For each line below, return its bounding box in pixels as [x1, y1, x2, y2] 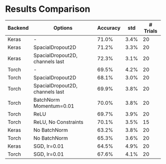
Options [53, 24, 73, 31]
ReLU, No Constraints [33, 119, 83, 125]
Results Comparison [5, 3, 90, 15]
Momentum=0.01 [33, 102, 75, 109]
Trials [144, 27, 158, 34]
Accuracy [97, 24, 121, 31]
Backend [7, 24, 29, 31]
